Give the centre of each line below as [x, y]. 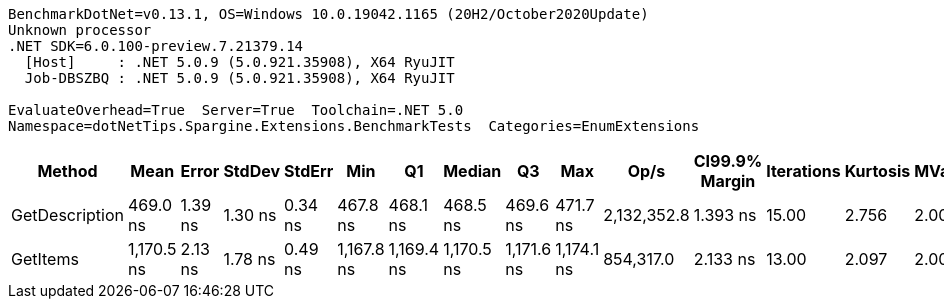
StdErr [309, 171]
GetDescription [67, 215]
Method [67, 171]
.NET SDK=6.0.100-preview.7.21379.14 [156, 46]
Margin [728, 181]
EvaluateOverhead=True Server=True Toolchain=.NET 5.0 [236, 110]
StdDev [252, 171]
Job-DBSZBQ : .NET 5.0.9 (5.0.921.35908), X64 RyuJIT [239, 78]
